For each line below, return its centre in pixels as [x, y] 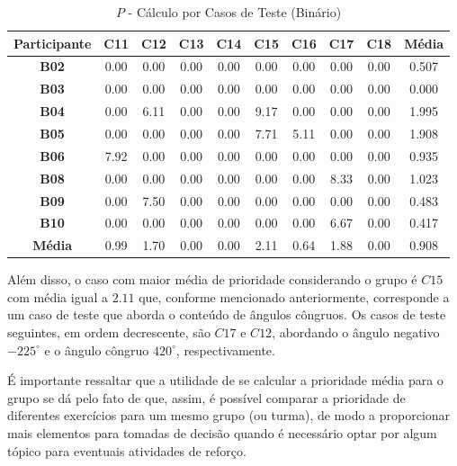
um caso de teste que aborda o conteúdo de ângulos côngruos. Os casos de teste [227, 314]
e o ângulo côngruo [97, 349]
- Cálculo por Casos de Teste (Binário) [235, 12]
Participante [53, 43]
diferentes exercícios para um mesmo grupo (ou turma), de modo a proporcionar [229, 415]
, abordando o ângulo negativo [356, 332]
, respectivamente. [225, 349]
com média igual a [58, 296]
